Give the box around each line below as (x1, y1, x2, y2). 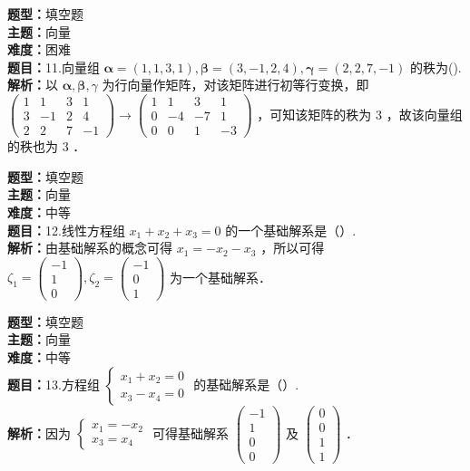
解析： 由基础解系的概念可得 (7, 238, 172, 257)
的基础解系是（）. (193, 374, 299, 393)
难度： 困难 (7, 40, 71, 59)
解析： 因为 (7, 423, 71, 442)
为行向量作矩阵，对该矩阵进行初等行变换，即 (102, 75, 369, 94)
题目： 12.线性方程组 (7, 220, 125, 239)
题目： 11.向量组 (7, 57, 100, 76)
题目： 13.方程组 (7, 374, 100, 393)
